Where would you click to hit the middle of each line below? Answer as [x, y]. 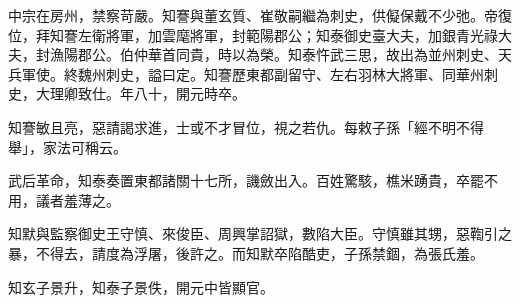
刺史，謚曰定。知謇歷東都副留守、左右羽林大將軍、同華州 [294, 73]
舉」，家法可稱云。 [67, 146]
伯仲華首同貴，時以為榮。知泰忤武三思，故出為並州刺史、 [308, 54]
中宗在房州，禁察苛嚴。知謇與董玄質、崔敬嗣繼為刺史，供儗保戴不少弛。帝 [253, 15]
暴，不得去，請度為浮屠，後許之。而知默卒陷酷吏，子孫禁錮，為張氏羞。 [246, 252]
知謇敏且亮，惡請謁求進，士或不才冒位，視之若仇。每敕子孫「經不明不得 [246, 126]
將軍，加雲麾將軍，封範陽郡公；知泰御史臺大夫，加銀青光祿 [301, 34]
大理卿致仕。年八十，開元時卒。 [140, 93]
